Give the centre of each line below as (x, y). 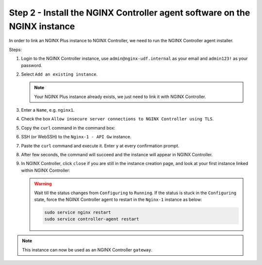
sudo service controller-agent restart (92, 219)
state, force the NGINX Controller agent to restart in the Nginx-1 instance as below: (118, 199)
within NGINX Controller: (46, 170)
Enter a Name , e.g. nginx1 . (48, 110)
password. (32, 65)
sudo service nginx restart (78, 212)
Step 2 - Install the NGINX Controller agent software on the (130, 13)
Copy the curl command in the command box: (68, 128)
